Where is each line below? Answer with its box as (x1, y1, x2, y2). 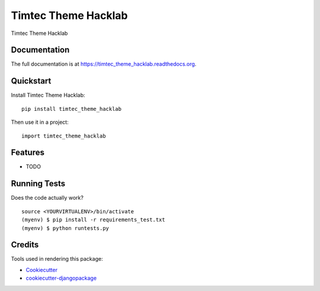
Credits (11, 240, 39, 250)
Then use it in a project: (11, 119, 69, 126)
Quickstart (11, 76, 52, 86)
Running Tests (11, 178, 65, 189)
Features (11, 148, 44, 158)
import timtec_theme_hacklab (21, 132, 106, 139)
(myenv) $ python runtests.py (21, 225, 110, 231)
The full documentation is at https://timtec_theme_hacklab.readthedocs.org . (11, 60, 197, 68)
